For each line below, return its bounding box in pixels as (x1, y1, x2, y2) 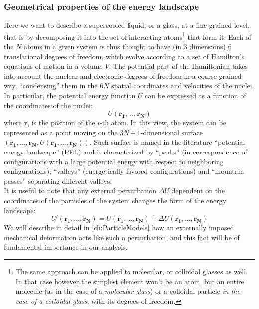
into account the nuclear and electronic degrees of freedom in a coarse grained (4, 70, 242, 81)
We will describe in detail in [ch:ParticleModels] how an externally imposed (4, 222, 234, 233)
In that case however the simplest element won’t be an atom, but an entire (15, 276, 244, 286)
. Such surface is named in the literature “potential (89, 137, 245, 147)
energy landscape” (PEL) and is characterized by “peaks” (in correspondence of (4, 147, 247, 156)
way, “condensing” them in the (4, 80, 98, 91)
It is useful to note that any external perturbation (4, 185, 156, 196)
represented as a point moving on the (4, 127, 118, 137)
